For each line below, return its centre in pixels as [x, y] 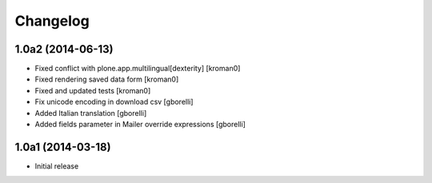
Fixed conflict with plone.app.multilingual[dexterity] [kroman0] [138, 69]
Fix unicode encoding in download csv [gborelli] [114, 102]
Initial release [57, 166]
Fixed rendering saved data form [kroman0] [107, 79]
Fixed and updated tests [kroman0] [93, 90]
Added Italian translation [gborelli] [91, 113]
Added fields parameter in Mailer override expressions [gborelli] [140, 125]
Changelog [52, 21]
